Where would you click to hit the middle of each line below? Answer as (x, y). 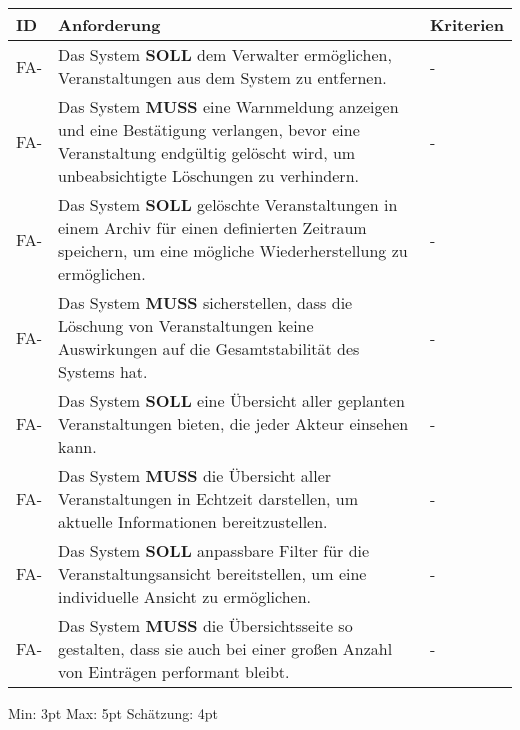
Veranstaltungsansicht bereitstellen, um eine (212, 573)
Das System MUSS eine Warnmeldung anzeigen (228, 106)
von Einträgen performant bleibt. (174, 671)
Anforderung (109, 24)
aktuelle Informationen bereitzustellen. (193, 521)
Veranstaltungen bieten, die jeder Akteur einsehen (233, 423)
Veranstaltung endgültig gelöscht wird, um (207, 152)
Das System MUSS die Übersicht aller (195, 475)
